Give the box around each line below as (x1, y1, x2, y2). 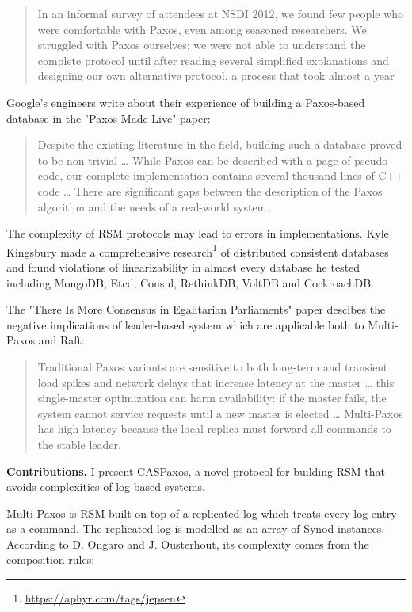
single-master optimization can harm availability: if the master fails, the (37, 390, 387, 406)
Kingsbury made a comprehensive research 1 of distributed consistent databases (6, 241, 389, 260)
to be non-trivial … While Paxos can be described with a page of (37, 151, 351, 168)
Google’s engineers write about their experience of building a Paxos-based (6, 93, 365, 110)
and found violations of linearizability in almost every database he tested (6, 258, 360, 275)
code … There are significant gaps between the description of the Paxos (37, 182, 383, 199)
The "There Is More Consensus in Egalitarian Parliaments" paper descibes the (6, 301, 386, 317)
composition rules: (6, 551, 95, 568)
